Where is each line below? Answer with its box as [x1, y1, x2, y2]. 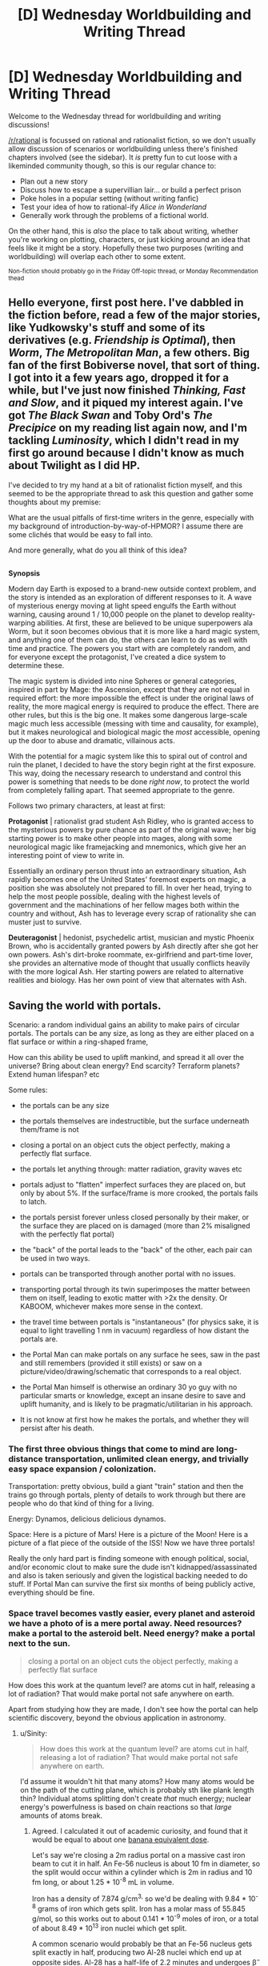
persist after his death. [19, 1423, 94, 1433]
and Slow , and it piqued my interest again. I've [8, 396, 244, 410]
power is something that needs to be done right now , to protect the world [8, 777, 250, 787]
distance [8, 1453, 44, 1464]
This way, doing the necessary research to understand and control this [8, 768, 242, 779]
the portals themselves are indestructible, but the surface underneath [19, 1116, 250, 1126]
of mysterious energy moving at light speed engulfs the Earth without [8, 601, 237, 611]
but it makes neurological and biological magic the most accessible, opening [8, 727, 261, 737]
